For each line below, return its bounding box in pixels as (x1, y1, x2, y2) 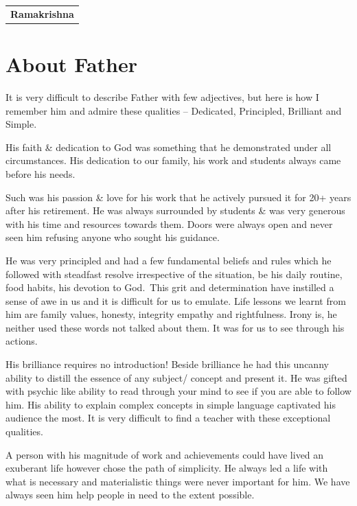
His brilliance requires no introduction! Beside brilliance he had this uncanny (5, 357, 329, 371)
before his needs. (5, 166, 76, 181)
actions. (5, 334, 38, 348)
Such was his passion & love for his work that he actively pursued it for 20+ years (5, 189, 352, 204)
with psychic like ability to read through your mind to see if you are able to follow (5, 384, 352, 398)
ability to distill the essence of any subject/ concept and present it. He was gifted (5, 370, 347, 384)
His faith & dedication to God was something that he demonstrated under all (5, 139, 332, 154)
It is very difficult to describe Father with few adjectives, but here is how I (5, 89, 319, 104)
